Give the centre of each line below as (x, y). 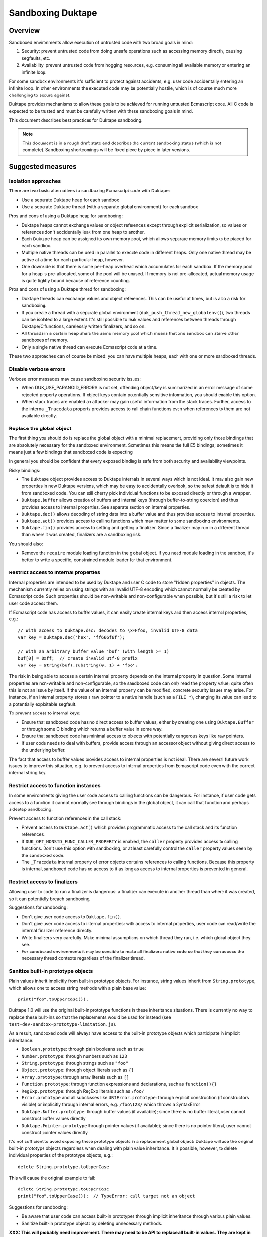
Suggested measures (43, 167)
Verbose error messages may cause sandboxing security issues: (75, 379)
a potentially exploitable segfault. (43, 704)
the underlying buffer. (44, 750)
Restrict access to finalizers (43, 882)
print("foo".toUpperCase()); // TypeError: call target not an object (107, 1196)
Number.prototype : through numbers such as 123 (74, 1056)
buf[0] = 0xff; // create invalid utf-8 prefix (78, 658)
